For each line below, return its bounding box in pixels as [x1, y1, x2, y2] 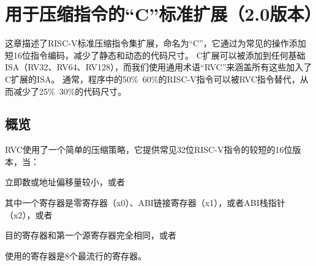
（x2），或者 [5, 208, 53, 221]
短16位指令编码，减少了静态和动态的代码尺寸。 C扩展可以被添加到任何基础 [5, 48, 306, 61]
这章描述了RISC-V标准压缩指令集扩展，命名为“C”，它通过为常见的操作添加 [5, 37, 306, 50]
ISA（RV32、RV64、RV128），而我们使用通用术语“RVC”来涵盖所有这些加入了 [5, 61, 312, 73]
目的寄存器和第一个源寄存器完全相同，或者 [5, 229, 176, 242]
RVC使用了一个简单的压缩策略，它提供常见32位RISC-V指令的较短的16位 [5, 143, 293, 156]
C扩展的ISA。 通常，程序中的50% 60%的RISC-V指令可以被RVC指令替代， [5, 72, 300, 85]
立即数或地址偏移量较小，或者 [5, 175, 125, 188]
